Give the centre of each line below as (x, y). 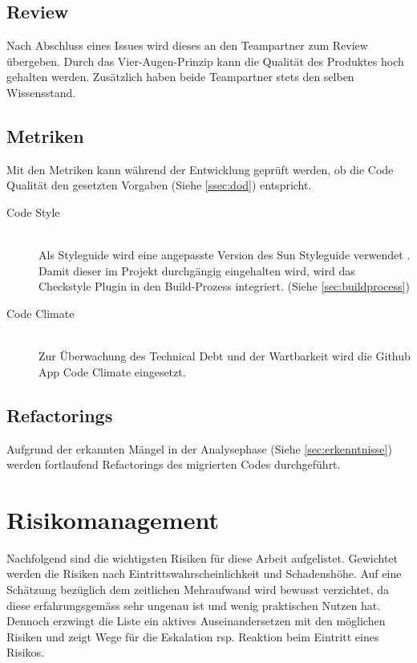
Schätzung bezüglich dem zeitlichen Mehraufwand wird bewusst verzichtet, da (198, 590)
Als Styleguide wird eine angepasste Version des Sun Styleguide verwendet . (225, 255)
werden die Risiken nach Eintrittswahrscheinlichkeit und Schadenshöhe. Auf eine (204, 574)
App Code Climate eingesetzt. (112, 371)
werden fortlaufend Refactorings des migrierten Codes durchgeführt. (174, 464)
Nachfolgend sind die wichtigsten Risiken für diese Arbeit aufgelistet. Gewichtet (202, 557)
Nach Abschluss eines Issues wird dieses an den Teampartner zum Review (187, 45)
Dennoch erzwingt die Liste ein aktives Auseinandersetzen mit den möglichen (196, 621)
